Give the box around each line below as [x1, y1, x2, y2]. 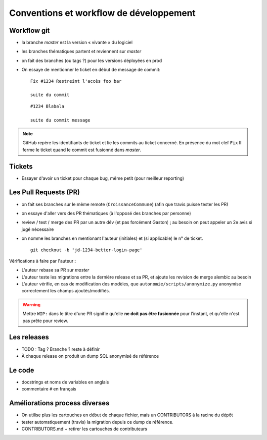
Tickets [9, 162, 33, 170]
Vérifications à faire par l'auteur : [9, 258, 76, 264]
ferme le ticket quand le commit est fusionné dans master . [22, 147, 141, 153]
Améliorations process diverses [9, 399, 110, 407]
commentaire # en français [21, 386, 77, 392]
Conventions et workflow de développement [9, 7, 196, 18]
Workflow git [9, 26, 50, 35]
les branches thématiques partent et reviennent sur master [21, 49, 141, 55]
